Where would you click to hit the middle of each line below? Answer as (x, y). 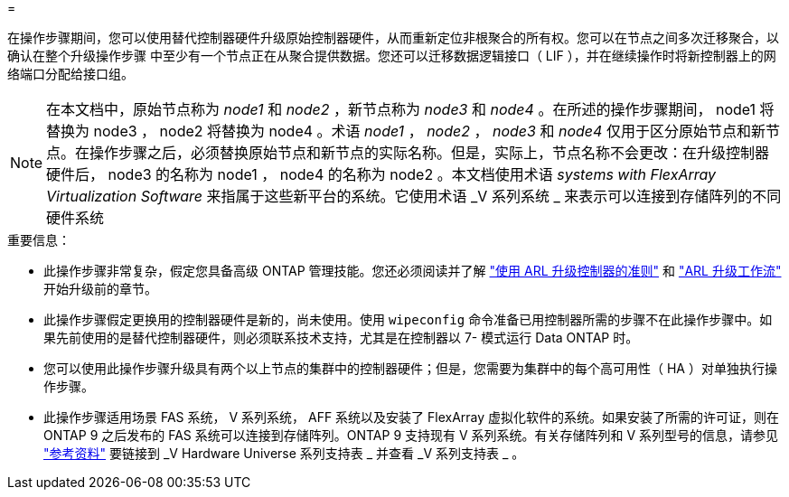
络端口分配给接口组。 (70, 74)
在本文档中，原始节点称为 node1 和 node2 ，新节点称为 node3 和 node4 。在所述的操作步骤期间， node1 (401, 109)
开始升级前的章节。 (100, 289)
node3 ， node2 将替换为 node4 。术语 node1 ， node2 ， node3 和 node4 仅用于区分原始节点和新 (429, 131)
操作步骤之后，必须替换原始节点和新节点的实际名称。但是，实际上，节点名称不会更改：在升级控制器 (430, 153)
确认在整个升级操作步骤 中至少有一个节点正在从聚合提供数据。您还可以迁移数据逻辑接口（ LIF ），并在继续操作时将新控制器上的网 (392, 56)
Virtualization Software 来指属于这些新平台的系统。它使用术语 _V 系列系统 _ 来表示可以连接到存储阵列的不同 (414, 196)
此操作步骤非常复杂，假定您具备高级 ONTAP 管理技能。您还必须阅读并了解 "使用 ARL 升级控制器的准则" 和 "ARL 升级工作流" (413, 271)
